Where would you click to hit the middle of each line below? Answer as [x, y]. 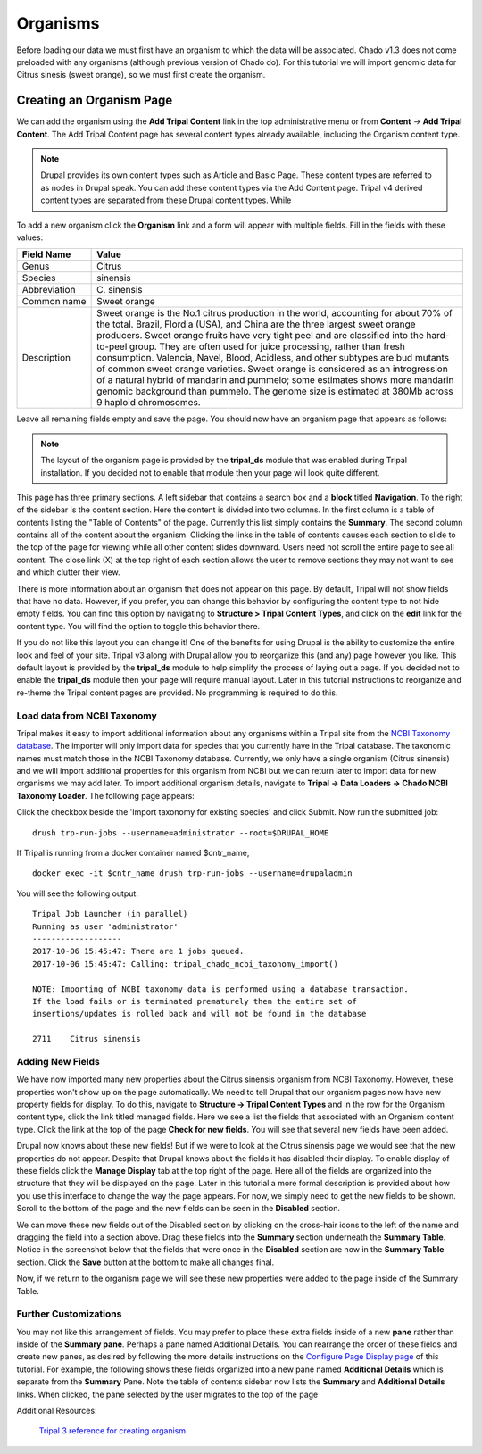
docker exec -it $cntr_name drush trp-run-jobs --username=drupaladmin [192, 873]
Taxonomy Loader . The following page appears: [106, 795]
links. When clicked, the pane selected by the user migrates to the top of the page [167, 1394]
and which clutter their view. [68, 572]
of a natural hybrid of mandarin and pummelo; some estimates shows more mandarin [275, 380]
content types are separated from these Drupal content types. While [166, 200]
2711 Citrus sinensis [87, 1039]
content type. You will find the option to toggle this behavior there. [138, 626]
